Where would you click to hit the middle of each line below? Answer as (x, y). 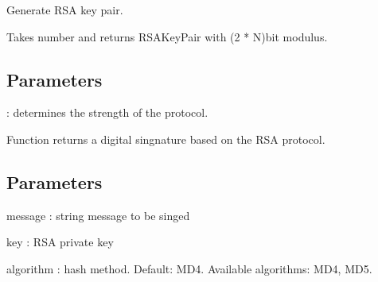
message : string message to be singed (98, 215)
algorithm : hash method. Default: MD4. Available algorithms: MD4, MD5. (189, 268)
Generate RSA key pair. (65, 10)
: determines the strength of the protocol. (107, 112)
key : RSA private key (60, 242)
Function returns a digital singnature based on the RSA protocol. (166, 139)
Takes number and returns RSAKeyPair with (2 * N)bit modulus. (167, 36)
